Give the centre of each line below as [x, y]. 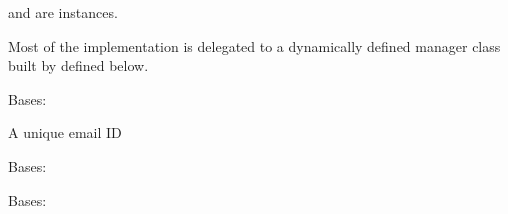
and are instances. [63, 12]
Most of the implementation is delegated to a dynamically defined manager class [254, 45]
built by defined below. [78, 65]
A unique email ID [65, 132]
